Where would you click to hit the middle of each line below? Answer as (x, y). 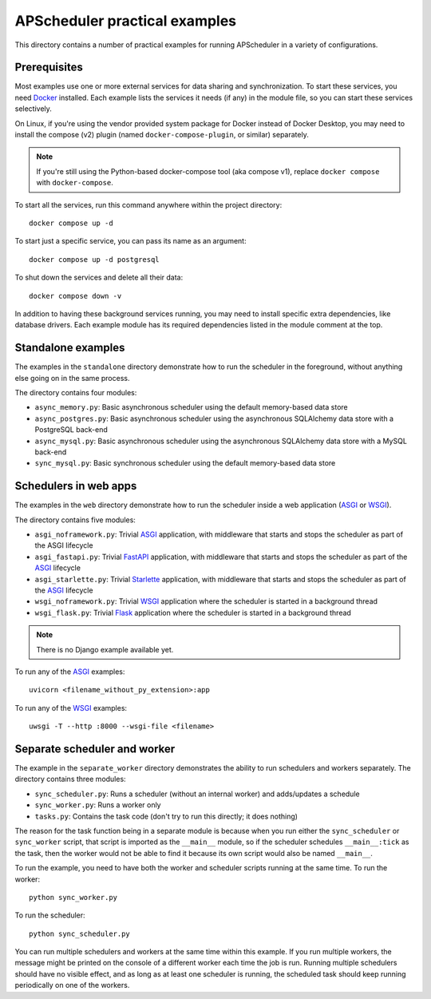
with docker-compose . (75, 183)
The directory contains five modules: (75, 520)
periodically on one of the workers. (72, 985)
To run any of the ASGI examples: (70, 672)
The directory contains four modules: (76, 392)
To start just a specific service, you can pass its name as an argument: (130, 241)
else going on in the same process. (72, 378)
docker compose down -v (75, 296)
